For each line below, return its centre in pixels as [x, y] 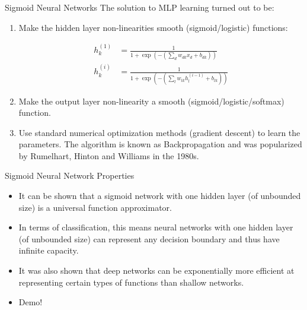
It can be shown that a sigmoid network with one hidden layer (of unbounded [160, 196]
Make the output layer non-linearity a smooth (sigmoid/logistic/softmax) [151, 101]
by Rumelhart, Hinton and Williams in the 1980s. [109, 155]
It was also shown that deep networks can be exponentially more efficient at [156, 271]
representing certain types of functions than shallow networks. [131, 282]
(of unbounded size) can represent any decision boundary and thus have [149, 238]
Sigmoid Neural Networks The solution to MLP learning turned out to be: [140, 7]
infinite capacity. [49, 250]
